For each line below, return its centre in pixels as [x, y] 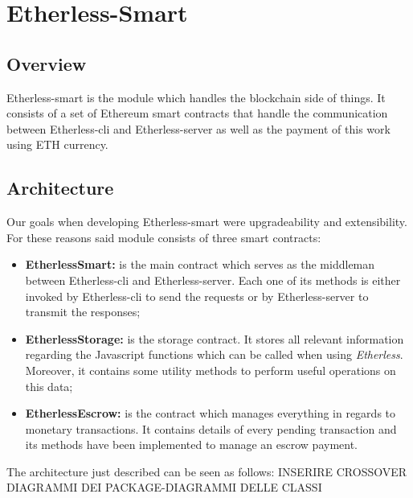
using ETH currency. [57, 144]
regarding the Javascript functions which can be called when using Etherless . [214, 354]
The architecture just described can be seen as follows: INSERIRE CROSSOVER [207, 471]
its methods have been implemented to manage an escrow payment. [192, 444]
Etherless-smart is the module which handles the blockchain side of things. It [196, 97]
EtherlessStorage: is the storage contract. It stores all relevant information [215, 338]
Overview [47, 63]
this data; [49, 386]
